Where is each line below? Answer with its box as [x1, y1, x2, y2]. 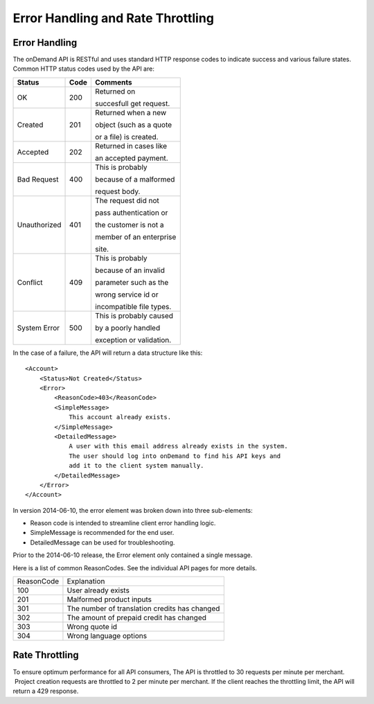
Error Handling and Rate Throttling [12, 10, 215, 26]
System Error [17, 323, 60, 333]
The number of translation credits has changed [66, 604, 220, 613]
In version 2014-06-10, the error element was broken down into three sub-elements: [12, 506, 253, 514]
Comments [94, 77, 132, 87]
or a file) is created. [94, 132, 159, 141]
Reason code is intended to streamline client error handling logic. [30, 519, 216, 527]
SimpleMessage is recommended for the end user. [30, 529, 175, 537]
